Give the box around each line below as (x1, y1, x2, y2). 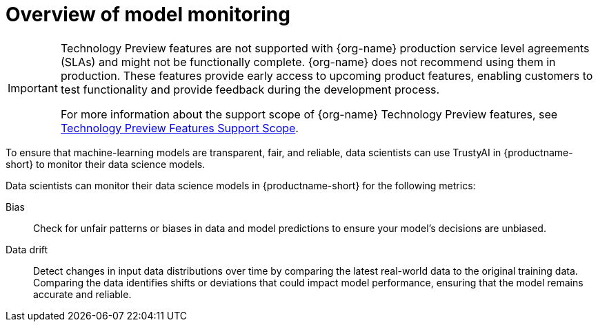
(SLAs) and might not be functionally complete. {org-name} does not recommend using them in (60, 54, 556, 69)
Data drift (6, 243, 48, 255)
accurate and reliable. (33, 288, 132, 300)
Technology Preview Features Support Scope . (60, 120, 299, 135)
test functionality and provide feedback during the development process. (60, 82, 440, 96)
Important (8, 81, 58, 95)
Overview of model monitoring (6, 3, 290, 26)
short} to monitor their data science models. (6, 158, 206, 170)
